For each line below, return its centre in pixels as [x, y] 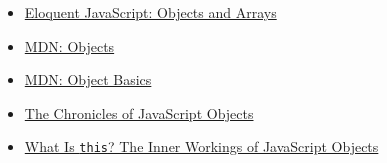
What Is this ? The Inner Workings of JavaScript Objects [201, 146]
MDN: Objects [69, 45]
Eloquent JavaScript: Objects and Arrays [150, 12]
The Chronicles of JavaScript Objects [139, 112]
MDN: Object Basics [88, 79]
